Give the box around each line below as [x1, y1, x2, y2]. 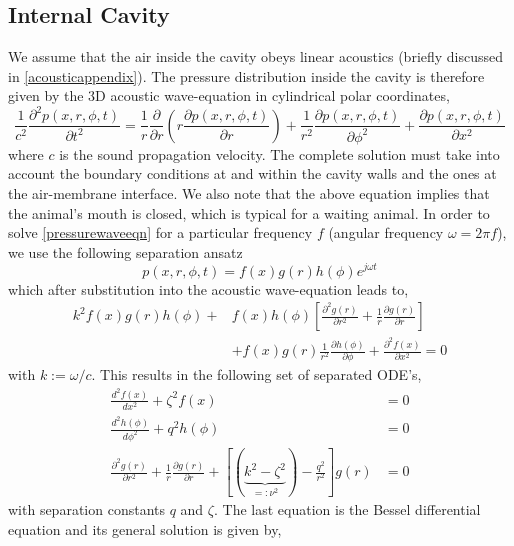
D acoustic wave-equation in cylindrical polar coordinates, [95, 85, 450, 106]
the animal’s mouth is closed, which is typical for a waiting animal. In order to [8, 202, 490, 223]
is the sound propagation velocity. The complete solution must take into [59, 143, 500, 164]
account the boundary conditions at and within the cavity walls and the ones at [8, 163, 497, 184]
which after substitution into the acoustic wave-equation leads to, [8, 278, 409, 299]
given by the [8, 85, 84, 106]
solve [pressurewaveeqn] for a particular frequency [8, 222, 313, 243]
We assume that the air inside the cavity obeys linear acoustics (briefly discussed [8, 46, 504, 67]
